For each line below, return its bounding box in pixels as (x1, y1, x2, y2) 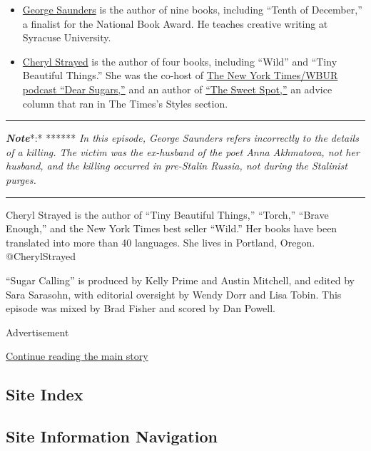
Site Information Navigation (6, 425, 218, 447)
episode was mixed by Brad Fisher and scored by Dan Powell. (6, 301, 276, 316)
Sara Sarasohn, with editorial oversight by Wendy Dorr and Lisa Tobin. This (6, 286, 342, 301)
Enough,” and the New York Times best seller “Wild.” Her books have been (6, 221, 337, 236)
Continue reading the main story (6, 348, 148, 363)
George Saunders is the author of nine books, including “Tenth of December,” (22, 2, 362, 16)
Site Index (6, 383, 83, 405)
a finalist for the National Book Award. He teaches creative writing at (22, 16, 328, 31)
